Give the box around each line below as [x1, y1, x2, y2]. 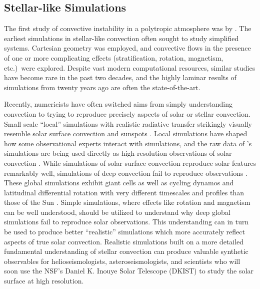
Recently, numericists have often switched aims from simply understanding [4, 99, 232, 109]
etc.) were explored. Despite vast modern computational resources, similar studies [4, 62, 255, 73]
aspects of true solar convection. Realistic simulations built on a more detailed [4, 236, 244, 246]
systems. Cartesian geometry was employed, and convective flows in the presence [4, 43, 251, 53]
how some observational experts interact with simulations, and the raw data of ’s [4, 138, 252, 148]
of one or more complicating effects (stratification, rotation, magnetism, [4, 52, 223, 63]
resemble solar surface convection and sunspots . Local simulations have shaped [4, 128, 247, 139]
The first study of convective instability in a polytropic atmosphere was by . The [4, 23, 251, 34]
